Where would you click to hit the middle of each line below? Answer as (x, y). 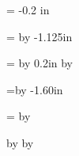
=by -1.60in (35, 89)
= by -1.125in (39, 36)
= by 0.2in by (40, 63)
